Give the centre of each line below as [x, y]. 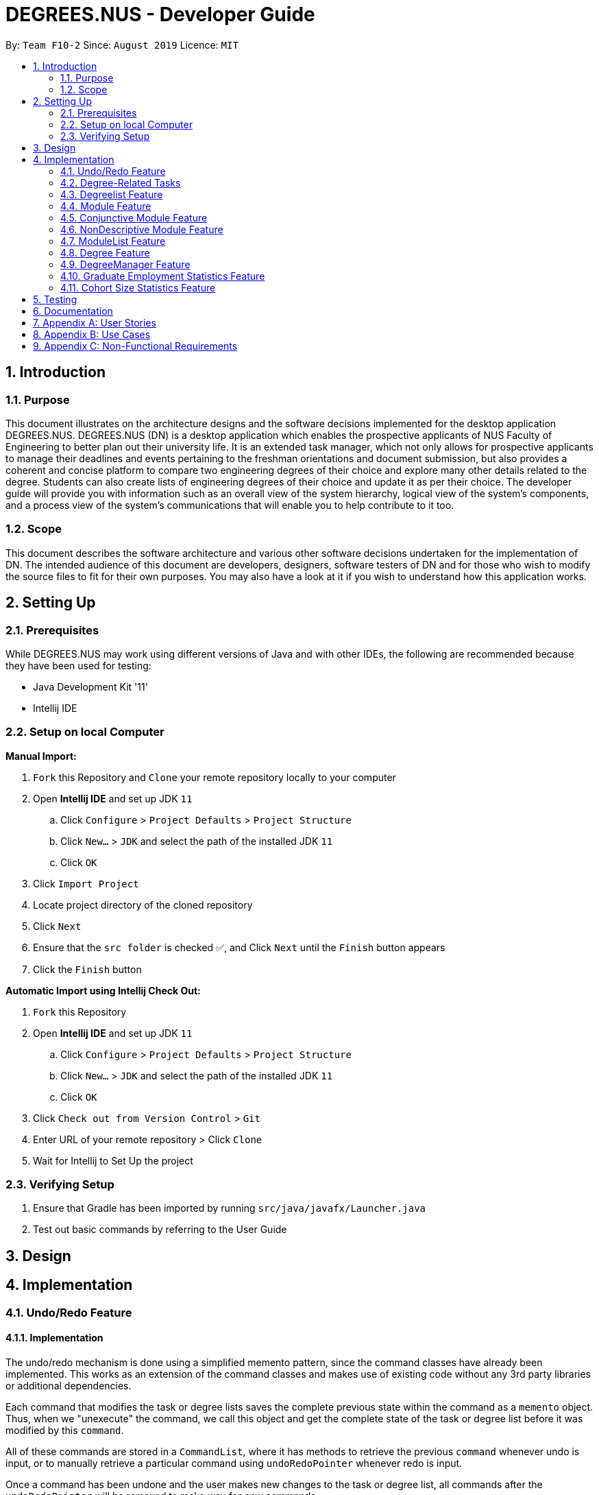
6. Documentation [73, 311]
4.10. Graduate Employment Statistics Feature [163, 276]
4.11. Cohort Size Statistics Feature [138, 287]
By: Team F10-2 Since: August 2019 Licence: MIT [122, 45]
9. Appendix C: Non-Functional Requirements [135, 346]
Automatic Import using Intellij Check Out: [103, 990]
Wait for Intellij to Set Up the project [113, 1160]
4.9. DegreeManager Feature [125, 264]
